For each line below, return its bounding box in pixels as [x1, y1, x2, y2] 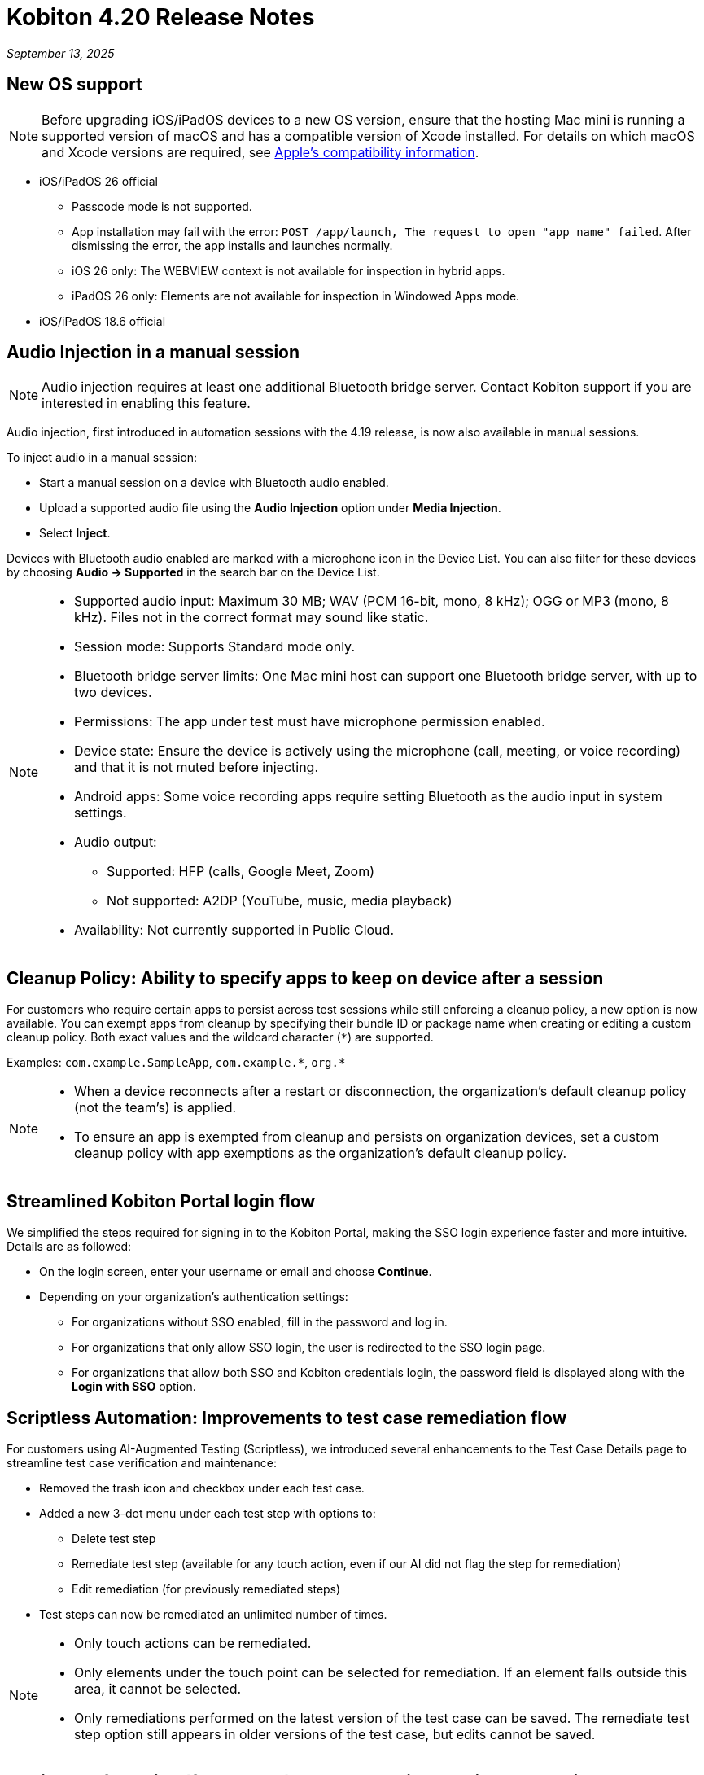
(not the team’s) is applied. [74, 1099, 237, 1116]
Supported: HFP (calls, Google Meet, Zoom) [107, 863, 375, 880]
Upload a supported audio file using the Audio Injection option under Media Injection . [39, 501, 501, 515]
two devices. [74, 684, 152, 701]
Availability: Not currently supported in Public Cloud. [74, 922, 394, 939]
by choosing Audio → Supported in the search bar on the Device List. [7, 565, 380, 580]
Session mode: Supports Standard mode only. [74, 638, 356, 655]
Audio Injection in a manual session [7, 342, 300, 363]
